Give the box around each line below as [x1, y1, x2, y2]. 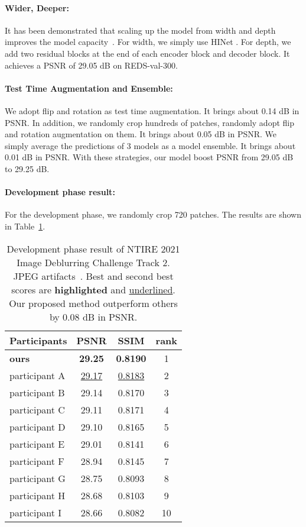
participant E [9, 437, 65, 451]
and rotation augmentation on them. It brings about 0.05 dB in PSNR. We [5, 128, 277, 140]
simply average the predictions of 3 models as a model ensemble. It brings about [5, 139, 296, 151]
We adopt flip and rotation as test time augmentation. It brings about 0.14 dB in [5, 104, 300, 117]
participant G [9, 471, 66, 485]
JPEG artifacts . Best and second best [13, 269, 174, 283]
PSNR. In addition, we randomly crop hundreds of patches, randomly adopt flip [5, 116, 294, 128]
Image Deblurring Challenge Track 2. [17, 255, 170, 269]
